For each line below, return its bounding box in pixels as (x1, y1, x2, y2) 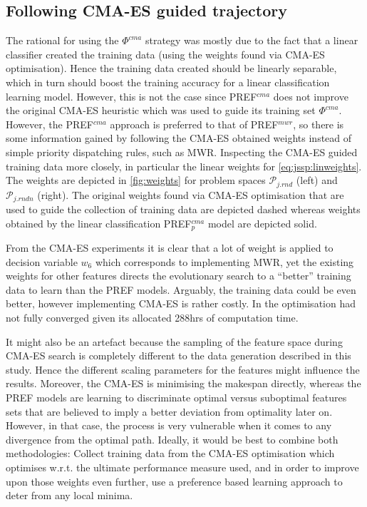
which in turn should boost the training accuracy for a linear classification (6, 74, 330, 89)
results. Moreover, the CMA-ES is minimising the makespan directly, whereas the (6, 376, 361, 391)
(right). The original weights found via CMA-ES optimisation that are (37, 187, 344, 202)
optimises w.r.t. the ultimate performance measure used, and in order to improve (6, 460, 359, 474)
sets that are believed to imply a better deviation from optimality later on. (6, 404, 333, 419)
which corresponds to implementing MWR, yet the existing (95, 254, 354, 269)
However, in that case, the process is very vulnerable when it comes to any (6, 418, 332, 433)
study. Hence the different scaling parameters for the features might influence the (6, 362, 360, 377)
